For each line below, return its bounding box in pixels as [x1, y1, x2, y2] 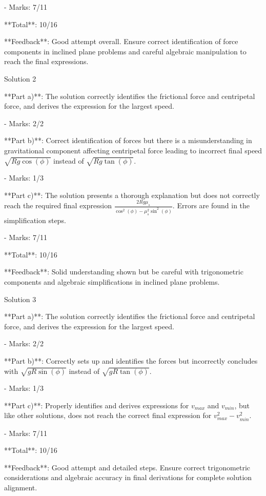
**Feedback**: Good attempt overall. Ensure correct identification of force [4, 36, 238, 47]
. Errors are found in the [172, 200, 250, 211]
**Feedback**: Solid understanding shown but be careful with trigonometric [4, 266, 243, 277]
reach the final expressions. [4, 56, 89, 67]
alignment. [4, 482, 37, 492]
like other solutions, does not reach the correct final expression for [4, 410, 212, 421]
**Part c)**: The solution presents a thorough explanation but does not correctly [4, 189, 260, 200]
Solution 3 [4, 293, 36, 304]
